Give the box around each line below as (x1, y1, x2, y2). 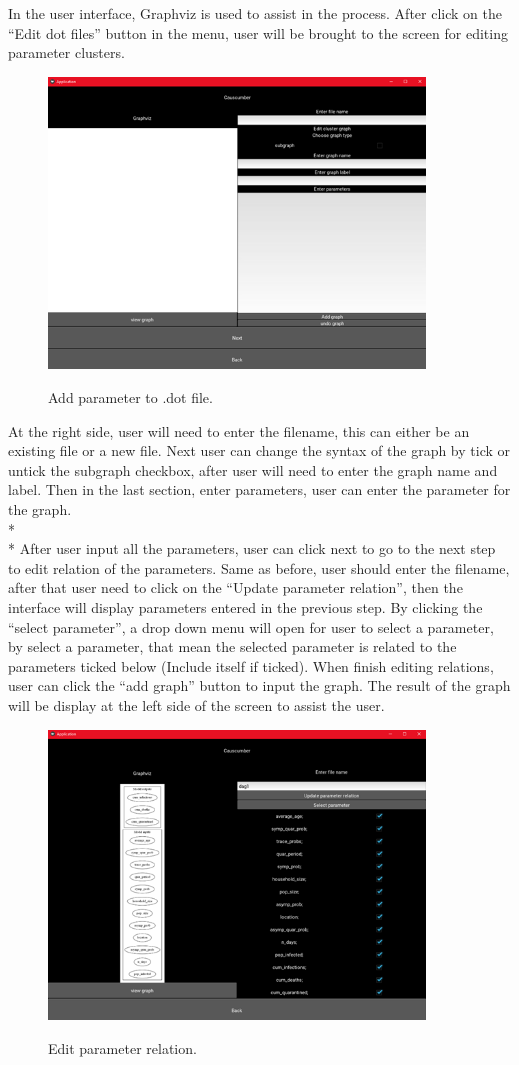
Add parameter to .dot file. (48, 387, 213, 408)
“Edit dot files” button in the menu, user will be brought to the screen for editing (8, 22, 508, 43)
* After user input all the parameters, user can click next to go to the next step (8, 538, 496, 559)
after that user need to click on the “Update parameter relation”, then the (8, 577, 463, 598)
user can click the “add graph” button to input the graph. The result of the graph (8, 675, 511, 696)
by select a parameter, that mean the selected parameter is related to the (8, 636, 457, 657)
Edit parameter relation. (48, 1037, 197, 1058)
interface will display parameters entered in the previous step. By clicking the (8, 596, 483, 617)
